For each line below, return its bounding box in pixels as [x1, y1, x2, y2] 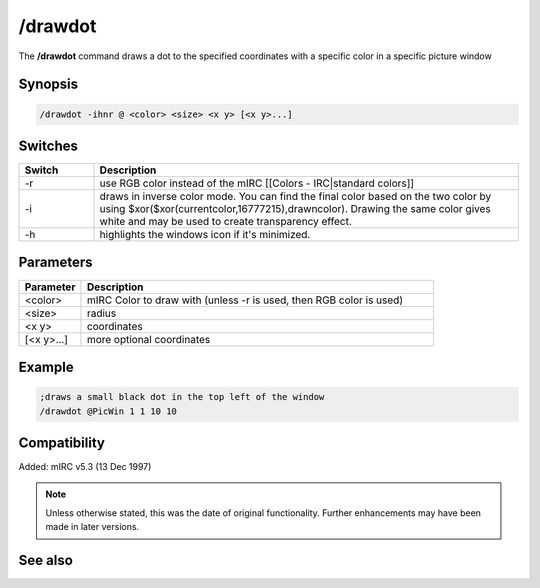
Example [18, 358, 74, 375]
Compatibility [18, 434, 105, 451]
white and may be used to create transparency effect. [99, 215, 352, 229]
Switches [18, 137, 79, 154]
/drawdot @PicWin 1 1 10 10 [39, 405, 177, 417]
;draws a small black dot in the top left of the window [39, 391, 325, 403]
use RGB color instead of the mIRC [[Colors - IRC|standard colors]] [99, 176, 415, 190]
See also [18, 552, 74, 569]
